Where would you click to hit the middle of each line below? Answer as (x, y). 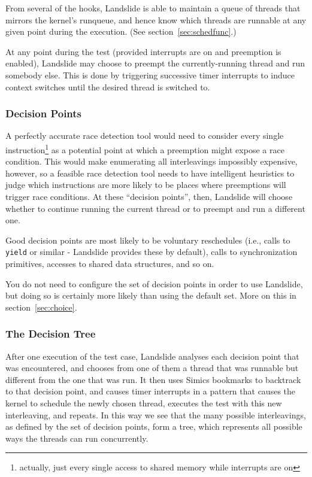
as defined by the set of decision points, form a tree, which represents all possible (154, 426)
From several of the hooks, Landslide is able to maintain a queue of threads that (153, 8)
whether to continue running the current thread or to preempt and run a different (155, 208)
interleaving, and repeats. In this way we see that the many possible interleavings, (156, 414)
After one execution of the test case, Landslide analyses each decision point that (152, 356)
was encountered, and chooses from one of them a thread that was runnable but (152, 368)
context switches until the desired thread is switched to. (108, 86)
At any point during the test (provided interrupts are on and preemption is (143, 51)
